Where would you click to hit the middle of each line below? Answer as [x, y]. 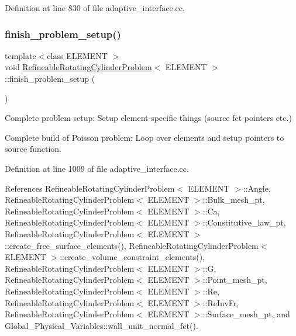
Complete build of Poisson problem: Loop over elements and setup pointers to [144, 137]
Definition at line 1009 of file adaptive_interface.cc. [97, 168]
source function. [33, 149]
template [20, 55]
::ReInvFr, [221, 302]
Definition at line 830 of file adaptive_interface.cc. [95, 8]
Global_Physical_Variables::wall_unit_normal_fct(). [101, 325]
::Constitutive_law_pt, [244, 222]
